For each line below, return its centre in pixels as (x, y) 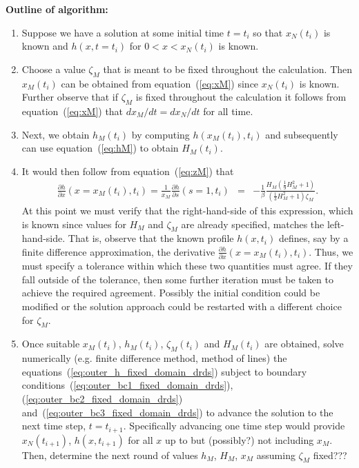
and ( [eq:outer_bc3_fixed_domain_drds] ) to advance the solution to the (177, 412)
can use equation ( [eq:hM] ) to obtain (100, 148)
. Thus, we (331, 251)
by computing (161, 134)
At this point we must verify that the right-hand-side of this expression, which (187, 210)
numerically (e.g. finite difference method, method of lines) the (154, 358)
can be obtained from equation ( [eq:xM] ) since (160, 83)
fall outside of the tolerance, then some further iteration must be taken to (177, 279)
